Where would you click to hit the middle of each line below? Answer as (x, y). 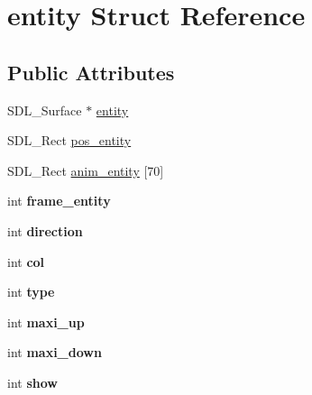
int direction (45, 230)
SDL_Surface (45, 110)
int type (31, 292)
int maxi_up (46, 322)
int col (26, 261)
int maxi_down (55, 352)
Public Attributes (91, 72)
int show (32, 382)
